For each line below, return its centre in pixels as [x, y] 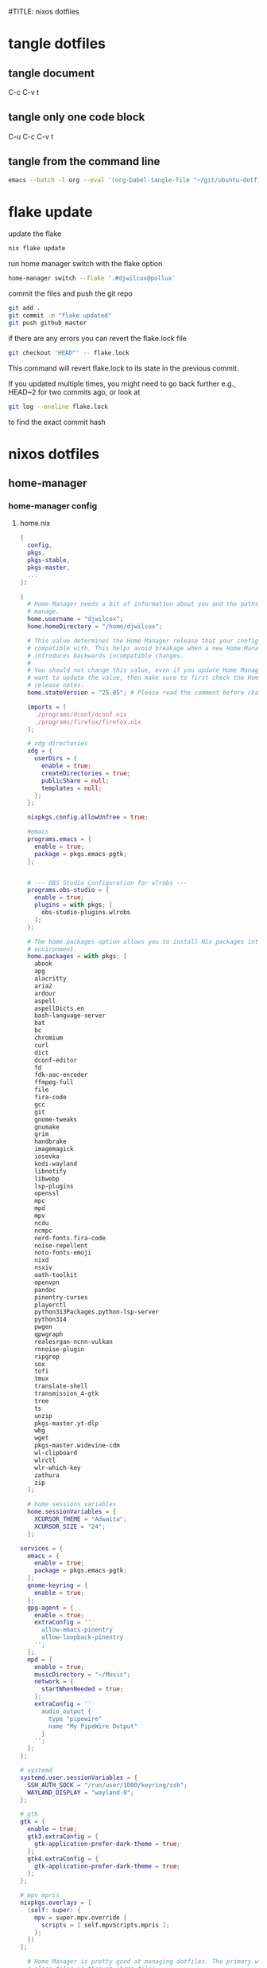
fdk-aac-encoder [61, 1075]
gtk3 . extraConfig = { [63, 1836]
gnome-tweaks [56, 1119]
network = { [54, 1682]
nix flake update [37, 249]
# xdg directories [58, 744]
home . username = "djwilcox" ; [75, 619]
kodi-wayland [56, 1164]
